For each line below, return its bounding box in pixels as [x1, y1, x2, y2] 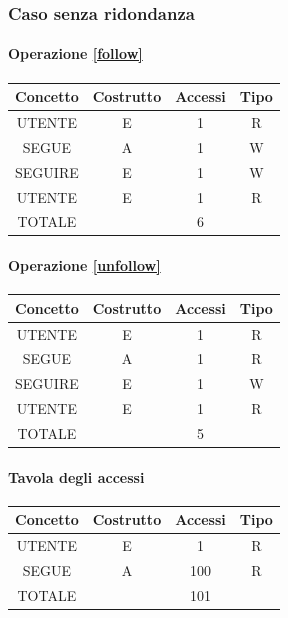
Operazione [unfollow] [8, 255, 161, 276]
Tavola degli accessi [8, 466, 145, 487]
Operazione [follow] [8, 43, 143, 64]
